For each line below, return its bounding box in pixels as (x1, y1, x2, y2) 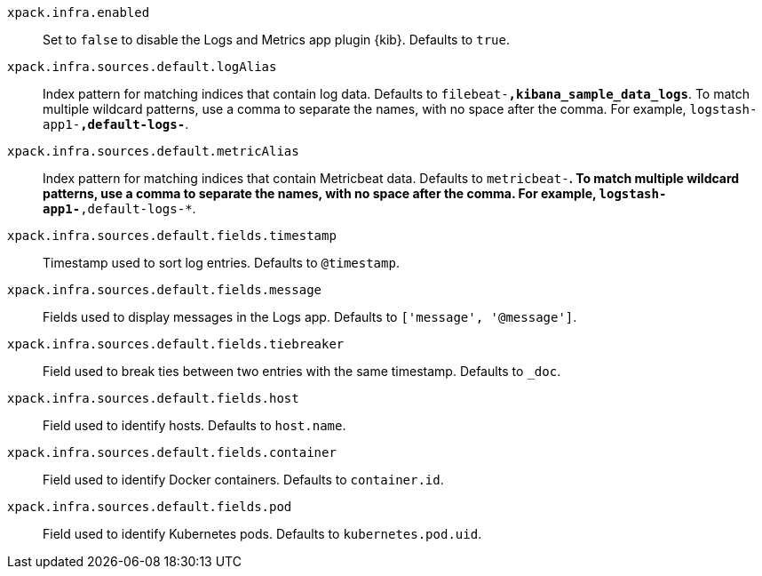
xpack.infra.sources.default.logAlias (7, 60, 277, 74)
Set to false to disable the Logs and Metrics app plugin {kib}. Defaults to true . (43, 32, 510, 47)
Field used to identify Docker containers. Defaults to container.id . (43, 472, 444, 487)
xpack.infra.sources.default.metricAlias (7, 144, 299, 158)
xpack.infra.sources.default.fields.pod (7, 500, 292, 514)
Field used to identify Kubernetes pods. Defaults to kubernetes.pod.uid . (43, 526, 482, 541)
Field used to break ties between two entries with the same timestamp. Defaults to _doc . (43, 364, 561, 379)
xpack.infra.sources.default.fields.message (7, 283, 322, 297)
